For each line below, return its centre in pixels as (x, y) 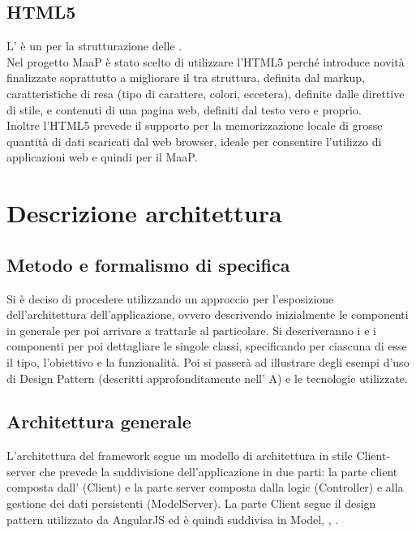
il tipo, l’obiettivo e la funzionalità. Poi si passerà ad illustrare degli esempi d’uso (208, 361)
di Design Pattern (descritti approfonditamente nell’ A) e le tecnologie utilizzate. (207, 378)
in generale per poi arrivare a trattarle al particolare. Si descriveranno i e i (191, 330)
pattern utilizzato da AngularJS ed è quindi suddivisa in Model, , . (173, 519)
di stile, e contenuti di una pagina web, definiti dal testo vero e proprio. (184, 109)
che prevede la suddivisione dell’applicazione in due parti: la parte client (219, 471)
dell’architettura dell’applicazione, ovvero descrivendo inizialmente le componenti (208, 314)
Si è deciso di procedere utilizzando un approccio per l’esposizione (170, 298)
